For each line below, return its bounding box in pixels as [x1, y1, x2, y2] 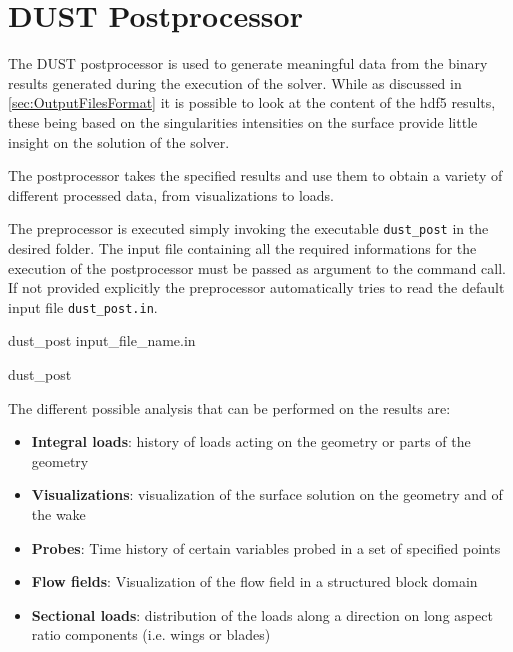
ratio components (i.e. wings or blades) [31, 624, 271, 645]
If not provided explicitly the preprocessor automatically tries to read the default [8, 277, 505, 298]
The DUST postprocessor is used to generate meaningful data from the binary [8, 53, 488, 74]
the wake [31, 503, 86, 524]
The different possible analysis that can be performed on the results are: [8, 397, 451, 418]
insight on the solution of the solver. [8, 131, 230, 152]
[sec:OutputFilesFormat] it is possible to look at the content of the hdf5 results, [8, 92, 496, 113]
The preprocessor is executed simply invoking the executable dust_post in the [8, 218, 489, 239]
